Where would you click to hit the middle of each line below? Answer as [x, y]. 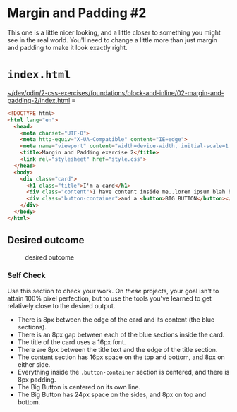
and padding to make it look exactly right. [68, 47]
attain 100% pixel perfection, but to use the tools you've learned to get [110, 298]
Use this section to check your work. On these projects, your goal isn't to [113, 291]
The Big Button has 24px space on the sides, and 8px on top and [112, 394]
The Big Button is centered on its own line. [79, 387]
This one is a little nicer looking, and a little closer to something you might [114, 32]
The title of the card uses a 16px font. [72, 342]
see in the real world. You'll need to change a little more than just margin [112, 40]
